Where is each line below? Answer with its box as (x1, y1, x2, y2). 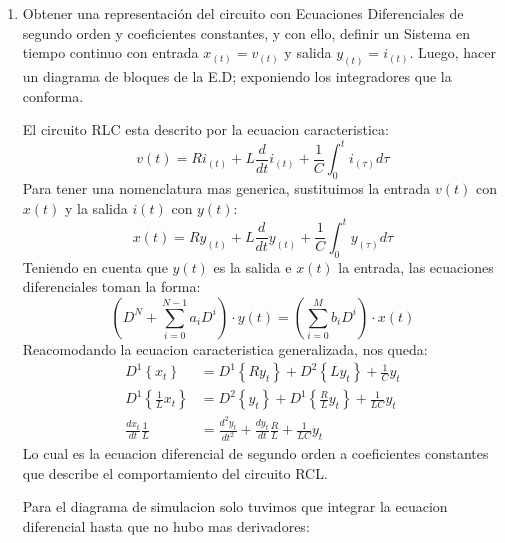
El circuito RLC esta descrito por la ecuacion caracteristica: (22, 119, 389, 140)
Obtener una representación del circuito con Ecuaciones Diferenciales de (22, 3, 464, 23)
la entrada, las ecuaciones (338, 256, 494, 277)
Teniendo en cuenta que (22, 256, 168, 277)
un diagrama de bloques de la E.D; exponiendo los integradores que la (22, 66, 452, 87)
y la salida (65, 197, 128, 218)
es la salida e (213, 256, 292, 277)
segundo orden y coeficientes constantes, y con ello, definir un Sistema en (22, 22, 471, 43)
